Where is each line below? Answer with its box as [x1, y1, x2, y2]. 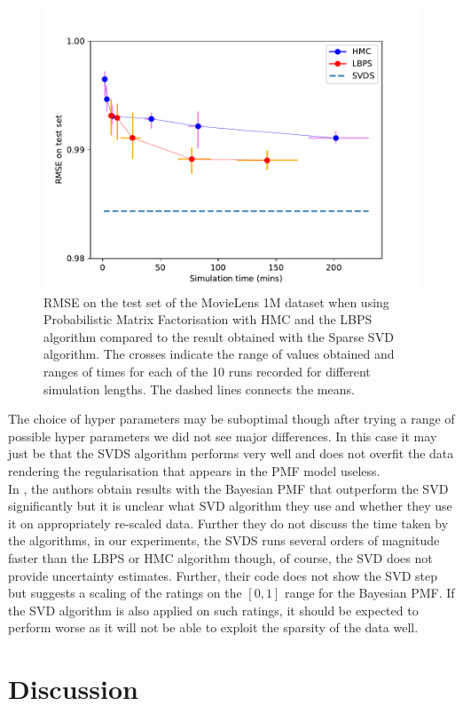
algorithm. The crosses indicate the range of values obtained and [43, 345, 395, 363]
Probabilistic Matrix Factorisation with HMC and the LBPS [43, 310, 373, 329]
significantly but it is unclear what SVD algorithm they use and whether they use [8, 496, 452, 515]
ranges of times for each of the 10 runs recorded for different [43, 361, 371, 380]
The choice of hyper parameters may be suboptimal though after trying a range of [8, 409, 455, 428]
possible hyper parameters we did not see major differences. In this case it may [8, 426, 437, 445]
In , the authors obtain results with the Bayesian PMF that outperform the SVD [8, 479, 449, 497]
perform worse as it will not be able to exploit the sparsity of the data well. [8, 618, 419, 637]
